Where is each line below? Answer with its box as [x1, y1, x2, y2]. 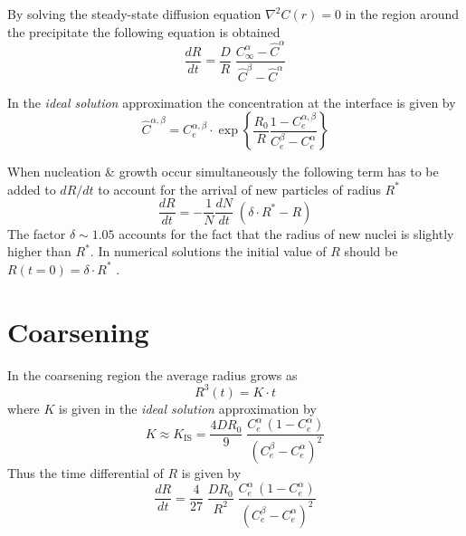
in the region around [345, 5, 459, 23]
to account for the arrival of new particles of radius [98, 179, 381, 198]
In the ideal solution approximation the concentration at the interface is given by [7, 92, 456, 111]
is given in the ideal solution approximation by [59, 398, 317, 417]
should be [344, 242, 398, 261]
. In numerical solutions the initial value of [90, 242, 327, 261]
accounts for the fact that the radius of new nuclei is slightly [119, 224, 454, 243]
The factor [7, 224, 66, 243]
